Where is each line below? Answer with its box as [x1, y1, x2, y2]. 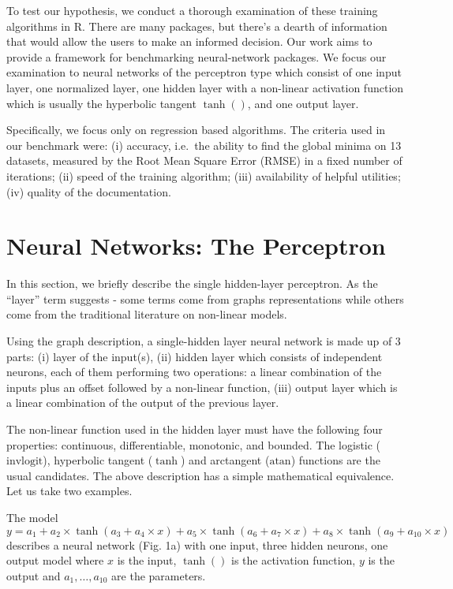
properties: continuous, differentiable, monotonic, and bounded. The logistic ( [6, 436, 381, 453]
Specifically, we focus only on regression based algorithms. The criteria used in [6, 121, 386, 138]
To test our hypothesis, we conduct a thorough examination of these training [6, 2, 378, 18]
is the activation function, [231, 552, 356, 568]
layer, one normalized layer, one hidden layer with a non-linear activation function [6, 79, 404, 95]
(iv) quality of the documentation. [6, 183, 171, 199]
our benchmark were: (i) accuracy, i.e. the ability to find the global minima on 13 [6, 136, 402, 153]
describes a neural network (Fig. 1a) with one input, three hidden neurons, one [6, 536, 388, 553]
